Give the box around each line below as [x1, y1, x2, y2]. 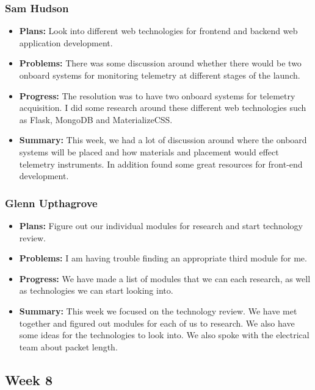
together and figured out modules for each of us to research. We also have [19, 316, 295, 329]
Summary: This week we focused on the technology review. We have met [19, 304, 297, 317]
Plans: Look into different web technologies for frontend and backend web [19, 24, 298, 37]
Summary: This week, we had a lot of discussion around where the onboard [19, 133, 307, 146]
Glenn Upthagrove [5, 195, 98, 210]
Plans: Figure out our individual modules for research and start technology [19, 219, 303, 232]
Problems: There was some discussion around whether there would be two [19, 57, 302, 69]
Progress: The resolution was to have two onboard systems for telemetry [19, 89, 295, 102]
